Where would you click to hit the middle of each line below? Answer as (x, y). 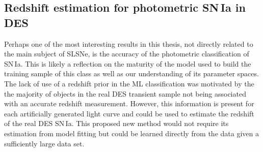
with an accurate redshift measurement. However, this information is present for (129, 103)
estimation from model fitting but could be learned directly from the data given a (131, 133)
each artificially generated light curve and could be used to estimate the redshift (129, 113)
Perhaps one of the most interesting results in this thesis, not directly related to (129, 43)
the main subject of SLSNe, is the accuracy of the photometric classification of (127, 54)
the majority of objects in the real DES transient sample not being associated (125, 93)
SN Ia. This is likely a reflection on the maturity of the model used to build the (128, 63)
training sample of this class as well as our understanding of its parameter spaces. (131, 73)
